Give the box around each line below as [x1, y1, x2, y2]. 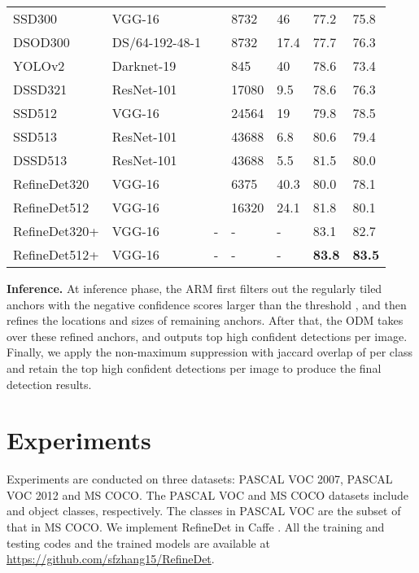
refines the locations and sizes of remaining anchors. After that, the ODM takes [7, 312, 404, 329]
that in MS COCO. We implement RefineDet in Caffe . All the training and [7, 518, 385, 536]
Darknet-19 [111, 56, 177, 75]
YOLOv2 [13, 56, 65, 75]
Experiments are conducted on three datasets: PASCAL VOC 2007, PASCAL [7, 470, 393, 488]
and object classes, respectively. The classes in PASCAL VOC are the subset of [7, 502, 401, 519]
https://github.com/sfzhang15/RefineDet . [7, 550, 215, 567]
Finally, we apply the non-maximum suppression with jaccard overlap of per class [7, 343, 412, 361]
